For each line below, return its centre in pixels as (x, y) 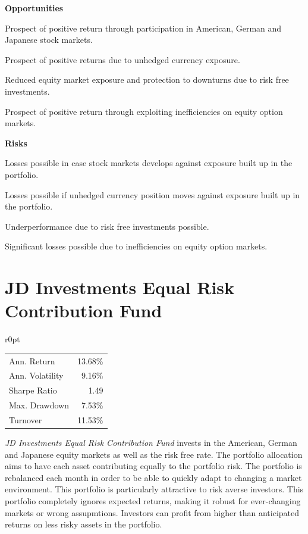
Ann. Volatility (36, 375)
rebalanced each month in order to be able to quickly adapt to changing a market (153, 477)
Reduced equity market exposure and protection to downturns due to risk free (147, 79)
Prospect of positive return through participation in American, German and (143, 28)
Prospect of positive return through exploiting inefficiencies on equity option (144, 111)
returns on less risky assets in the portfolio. (84, 524)
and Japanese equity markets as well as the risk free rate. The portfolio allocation (154, 454)
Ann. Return (32, 360)
